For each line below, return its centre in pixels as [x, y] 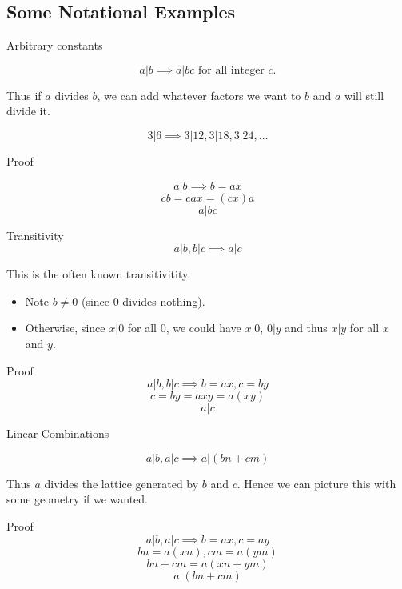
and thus [306, 328]
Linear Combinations [58, 433]
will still [364, 95]
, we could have [203, 328]
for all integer [231, 70]
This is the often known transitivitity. [99, 274]
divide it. [28, 111]
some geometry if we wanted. [78, 499]
